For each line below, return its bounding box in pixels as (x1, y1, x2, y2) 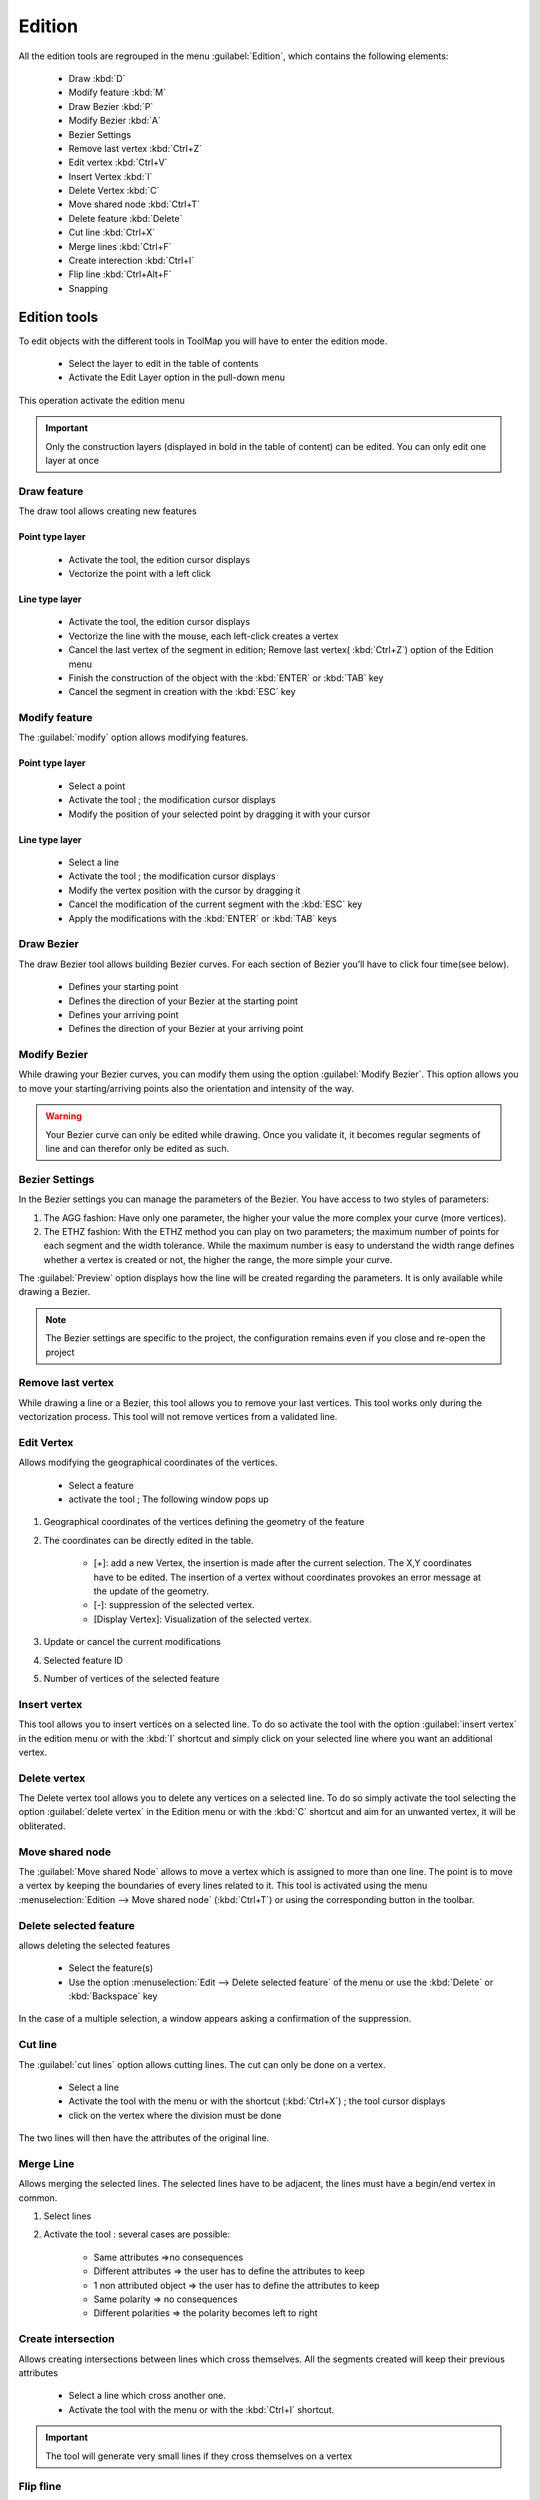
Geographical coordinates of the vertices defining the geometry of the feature (43, 1516, 365, 1528)
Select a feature (68, 1479, 135, 1491)
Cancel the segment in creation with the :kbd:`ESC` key (68, 686, 296, 698)
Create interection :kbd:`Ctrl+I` (68, 255, 195, 267)
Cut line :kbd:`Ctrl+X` (68, 226, 156, 239)
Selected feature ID (43, 1654, 124, 1666)
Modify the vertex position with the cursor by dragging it (68, 884, 301, 896)
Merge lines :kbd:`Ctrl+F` (68, 240, 172, 252)
